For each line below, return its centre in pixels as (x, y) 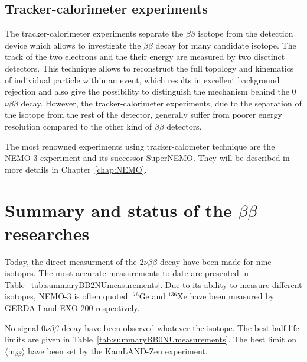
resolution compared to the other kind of (79, 126)
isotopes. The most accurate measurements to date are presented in (127, 273)
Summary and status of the (118, 210)
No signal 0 (25, 327)
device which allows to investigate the (73, 45)
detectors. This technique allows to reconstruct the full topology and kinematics (149, 68)
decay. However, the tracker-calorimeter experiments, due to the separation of (161, 103)
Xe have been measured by (226, 296)
